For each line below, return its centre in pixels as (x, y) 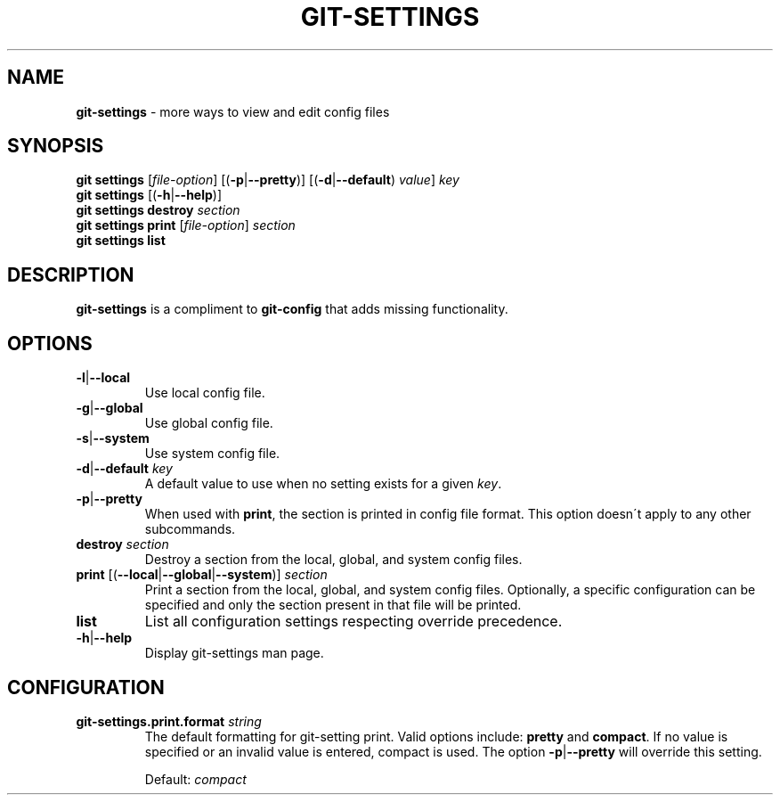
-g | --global (110, 408)
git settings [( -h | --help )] (149, 195)
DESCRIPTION (71, 274)
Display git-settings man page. (234, 653)
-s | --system (113, 438)
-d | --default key (124, 469)
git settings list (121, 241)
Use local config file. (205, 393)
